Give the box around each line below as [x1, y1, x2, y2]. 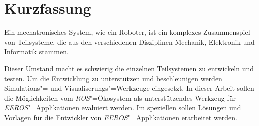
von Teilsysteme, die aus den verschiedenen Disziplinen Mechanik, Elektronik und [4, 36, 255, 47]
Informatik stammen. [4, 46, 69, 57]
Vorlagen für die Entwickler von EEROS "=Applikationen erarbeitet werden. [4, 112, 237, 122]
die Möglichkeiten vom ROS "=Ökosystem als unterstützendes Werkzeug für [4, 92, 236, 103]
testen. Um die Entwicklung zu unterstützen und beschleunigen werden [4, 73, 222, 83]
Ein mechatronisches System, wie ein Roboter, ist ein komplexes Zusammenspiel [4, 27, 250, 37]
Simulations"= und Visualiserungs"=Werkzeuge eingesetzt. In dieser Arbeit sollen [4, 83, 254, 93]
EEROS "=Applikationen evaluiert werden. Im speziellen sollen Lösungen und [4, 102, 241, 113]
